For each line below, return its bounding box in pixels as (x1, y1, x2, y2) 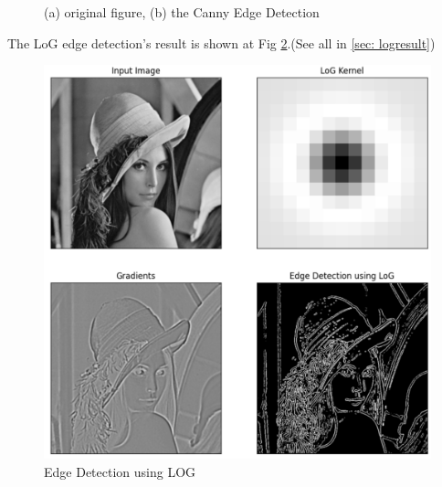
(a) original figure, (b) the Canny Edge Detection (44, 3, 320, 21)
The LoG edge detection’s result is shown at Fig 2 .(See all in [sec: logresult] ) (7, 33, 436, 52)
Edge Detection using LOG (44, 461, 196, 481)
